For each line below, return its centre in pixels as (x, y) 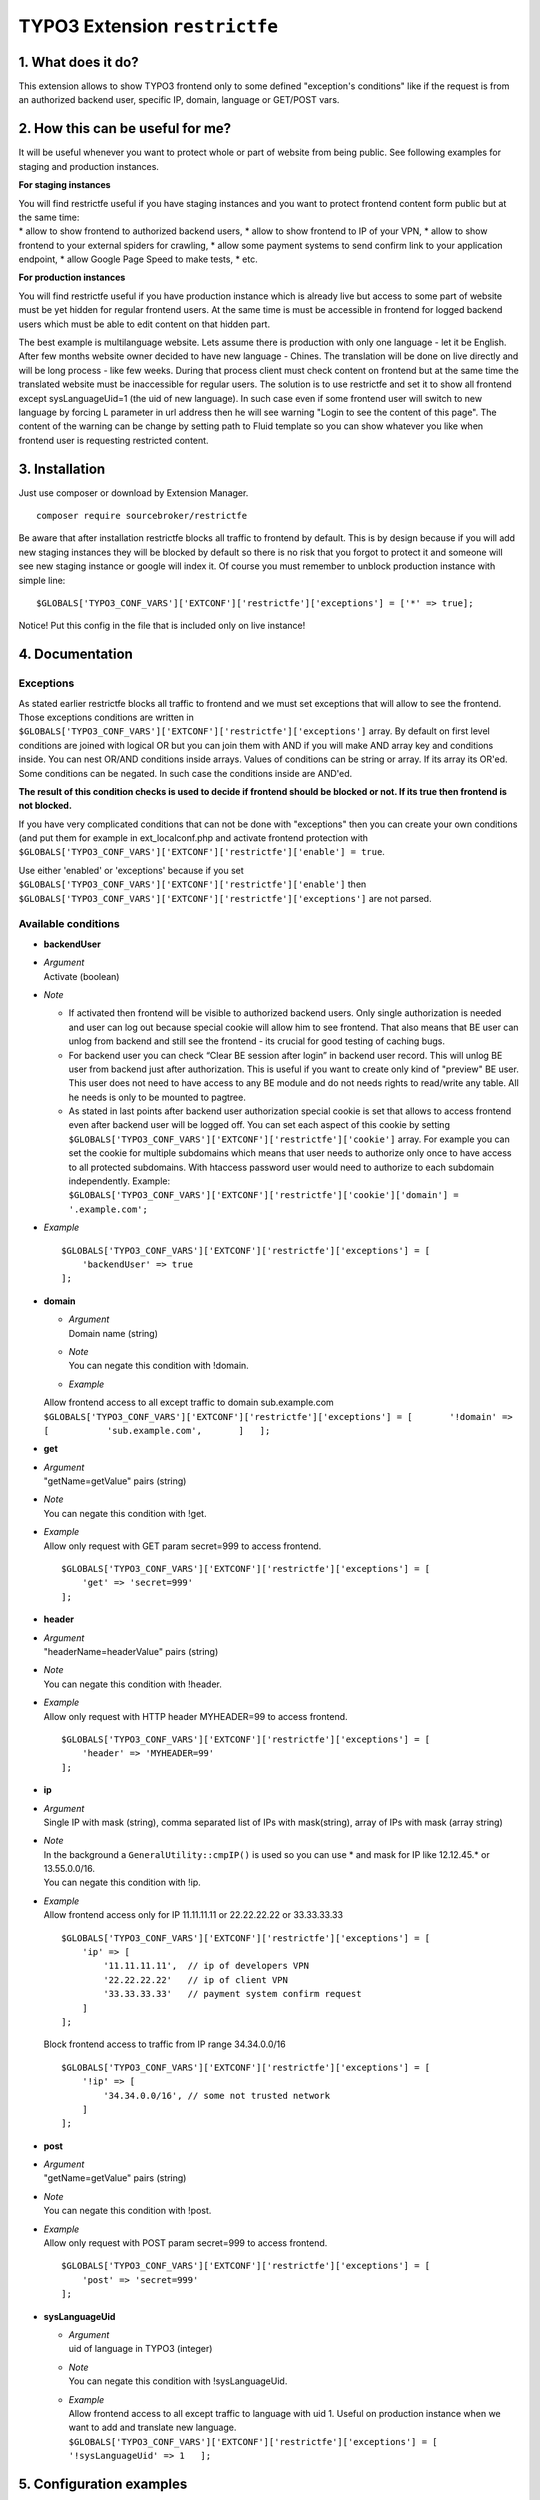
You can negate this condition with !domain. (158, 1366)
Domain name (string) (113, 1333)
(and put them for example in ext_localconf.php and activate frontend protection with (193, 838)
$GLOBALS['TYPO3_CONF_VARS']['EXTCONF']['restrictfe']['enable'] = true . (201, 852)
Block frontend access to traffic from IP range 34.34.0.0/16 (164, 2044)
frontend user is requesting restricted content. (113, 440)
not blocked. (45, 806)
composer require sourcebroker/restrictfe (142, 516)
